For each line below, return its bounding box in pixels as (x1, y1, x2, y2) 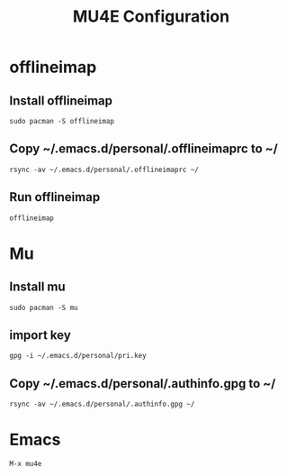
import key (9, 327, 72, 343)
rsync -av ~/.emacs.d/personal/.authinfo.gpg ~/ (9, 399, 195, 409)
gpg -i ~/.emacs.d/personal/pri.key (9, 352, 147, 361)
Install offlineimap (9, 93, 113, 108)
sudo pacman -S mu (9, 303, 78, 312)
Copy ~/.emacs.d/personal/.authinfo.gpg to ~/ (9, 376, 276, 391)
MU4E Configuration (72, 6, 230, 27)
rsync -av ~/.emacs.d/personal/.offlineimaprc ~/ (9, 165, 200, 174)
